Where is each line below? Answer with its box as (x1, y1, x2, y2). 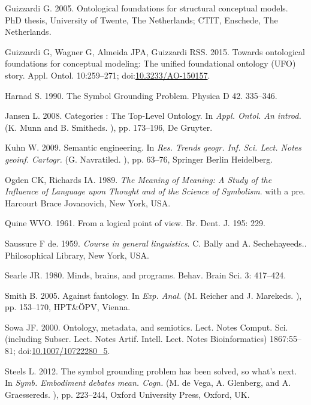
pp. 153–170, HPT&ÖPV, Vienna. (5, 301, 131, 313)
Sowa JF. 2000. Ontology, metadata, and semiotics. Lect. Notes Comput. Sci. (5, 320, 288, 333)
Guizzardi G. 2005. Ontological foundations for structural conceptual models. (5, 2, 288, 14)
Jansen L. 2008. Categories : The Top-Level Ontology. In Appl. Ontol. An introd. (5, 109, 301, 122)
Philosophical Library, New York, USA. (5, 248, 149, 261)
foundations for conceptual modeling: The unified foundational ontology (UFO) (5, 57, 296, 70)
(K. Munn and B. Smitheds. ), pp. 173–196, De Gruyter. (5, 121, 213, 133)
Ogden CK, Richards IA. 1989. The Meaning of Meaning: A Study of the (5, 173, 272, 185)
